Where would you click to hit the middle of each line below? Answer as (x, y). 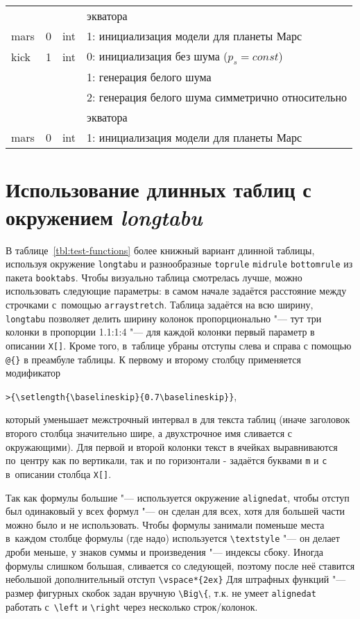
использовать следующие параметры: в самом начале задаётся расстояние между (176, 291)
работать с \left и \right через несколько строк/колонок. (132, 606)
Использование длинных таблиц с (158, 189)
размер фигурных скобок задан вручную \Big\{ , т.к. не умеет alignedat (161, 592)
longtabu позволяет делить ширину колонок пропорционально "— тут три (164, 318)
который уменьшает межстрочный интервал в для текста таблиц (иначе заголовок (178, 419)
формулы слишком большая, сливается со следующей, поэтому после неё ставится (180, 565)
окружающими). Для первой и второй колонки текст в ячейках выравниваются (172, 446)
